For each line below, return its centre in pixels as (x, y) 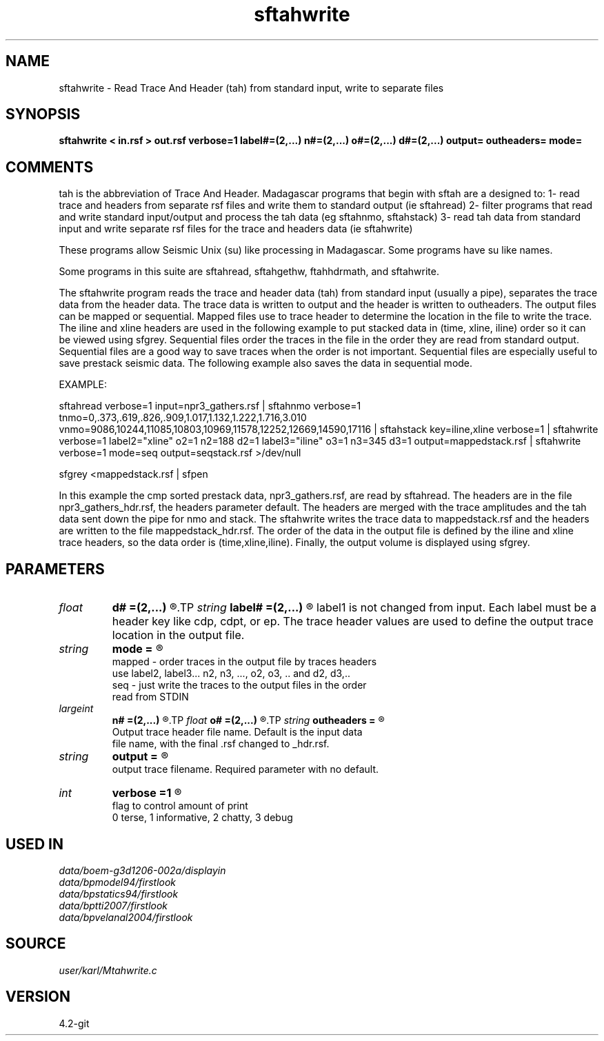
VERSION (38, 997)
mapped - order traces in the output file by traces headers (244, 662)
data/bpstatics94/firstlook (119, 893)
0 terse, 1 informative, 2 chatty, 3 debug (202, 818)
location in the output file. (178, 635)
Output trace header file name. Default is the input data (237, 732)
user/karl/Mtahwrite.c (108, 970)
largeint (76, 709)
